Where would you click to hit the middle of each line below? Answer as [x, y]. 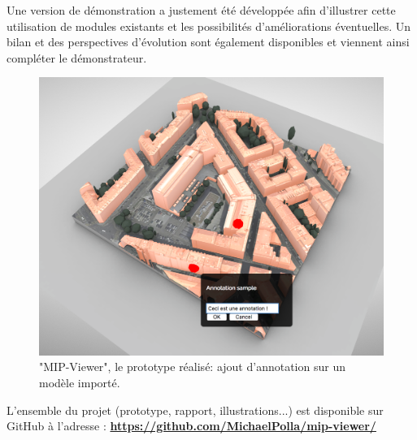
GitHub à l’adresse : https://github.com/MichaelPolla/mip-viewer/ [191, 426]
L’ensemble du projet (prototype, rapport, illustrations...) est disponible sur [195, 410]
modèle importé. [80, 382]
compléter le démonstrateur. [77, 57]
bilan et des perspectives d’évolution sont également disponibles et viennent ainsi [208, 42]
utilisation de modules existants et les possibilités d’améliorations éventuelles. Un [209, 26]
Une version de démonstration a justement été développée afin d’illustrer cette [201, 10]
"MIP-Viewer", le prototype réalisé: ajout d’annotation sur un [192, 367]
